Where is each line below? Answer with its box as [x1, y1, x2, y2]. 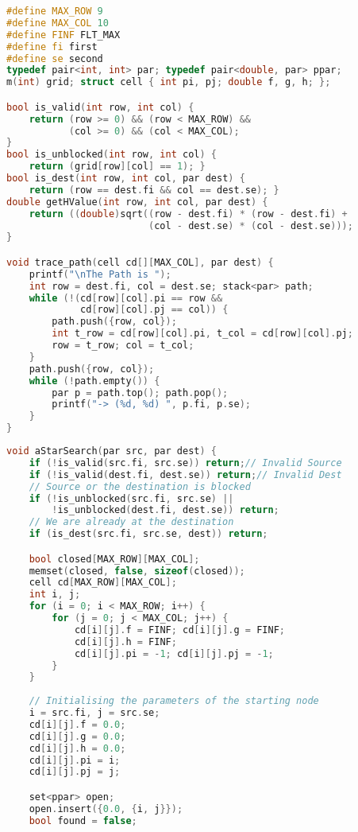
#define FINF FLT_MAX [6, 29, 121, 41]
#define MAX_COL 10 [6, 17, 109, 29]
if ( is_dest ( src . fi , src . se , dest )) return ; [29, 528, 268, 540]
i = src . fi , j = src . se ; [29, 707, 160, 719]
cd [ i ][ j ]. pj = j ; [29, 766, 121, 778]
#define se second [6, 52, 103, 64]
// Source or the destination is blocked [29, 480, 251, 492]
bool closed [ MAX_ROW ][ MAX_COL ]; [29, 553, 200, 565]
